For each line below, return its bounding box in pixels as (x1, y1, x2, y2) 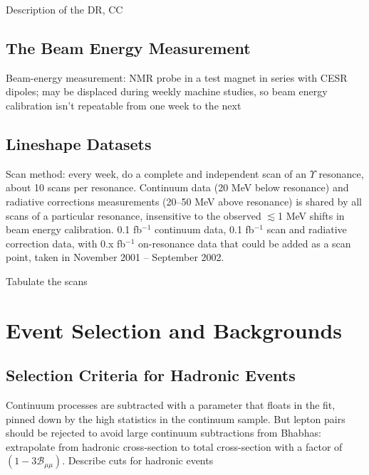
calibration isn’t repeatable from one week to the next (6, 97, 241, 112)
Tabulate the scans (6, 273, 88, 288)
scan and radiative (266, 222, 347, 237)
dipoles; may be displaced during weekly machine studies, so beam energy (6, 84, 328, 99)
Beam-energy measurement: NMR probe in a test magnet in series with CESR (6, 70, 348, 85)
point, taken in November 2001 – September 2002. (6, 250, 224, 265)
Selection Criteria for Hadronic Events (6, 364, 296, 386)
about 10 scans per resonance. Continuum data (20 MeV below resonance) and (6, 180, 349, 195)
